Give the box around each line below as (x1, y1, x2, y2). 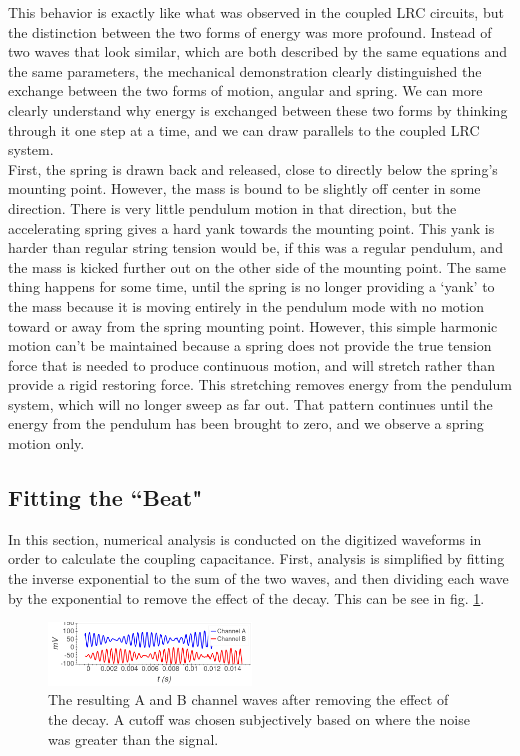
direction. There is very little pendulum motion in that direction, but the (8, 197, 457, 218)
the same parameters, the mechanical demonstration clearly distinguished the (8, 60, 482, 81)
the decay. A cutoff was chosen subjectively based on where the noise (48, 709, 470, 730)
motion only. (8, 433, 85, 454)
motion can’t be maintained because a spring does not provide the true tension (8, 335, 492, 356)
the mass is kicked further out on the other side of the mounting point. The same (8, 256, 506, 277)
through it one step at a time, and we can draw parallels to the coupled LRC (8, 119, 480, 140)
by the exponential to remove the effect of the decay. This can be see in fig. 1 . (8, 587, 485, 608)
